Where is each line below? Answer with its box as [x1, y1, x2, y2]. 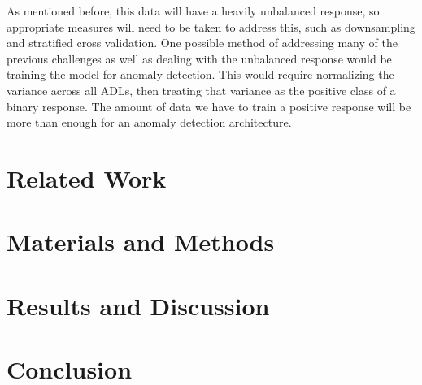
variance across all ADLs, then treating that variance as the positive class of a [7, 81, 396, 98]
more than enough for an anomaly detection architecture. [7, 114, 292, 131]
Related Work [7, 161, 167, 194]
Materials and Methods [7, 225, 275, 258]
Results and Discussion [7, 288, 270, 322]
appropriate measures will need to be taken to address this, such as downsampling [7, 18, 415, 35]
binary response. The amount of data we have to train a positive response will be [7, 97, 411, 115]
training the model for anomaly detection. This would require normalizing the [7, 66, 394, 83]
